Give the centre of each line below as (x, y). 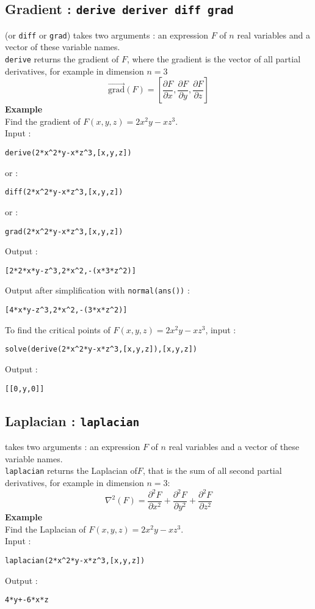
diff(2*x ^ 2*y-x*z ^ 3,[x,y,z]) (64, 192)
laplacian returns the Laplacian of (71, 471)
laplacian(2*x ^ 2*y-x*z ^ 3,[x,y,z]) (75, 560)
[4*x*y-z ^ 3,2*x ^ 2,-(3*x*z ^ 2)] (66, 310)
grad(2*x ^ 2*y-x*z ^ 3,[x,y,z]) (64, 231)
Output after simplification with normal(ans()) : (97, 290)
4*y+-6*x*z (27, 600)
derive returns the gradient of (62, 59)
